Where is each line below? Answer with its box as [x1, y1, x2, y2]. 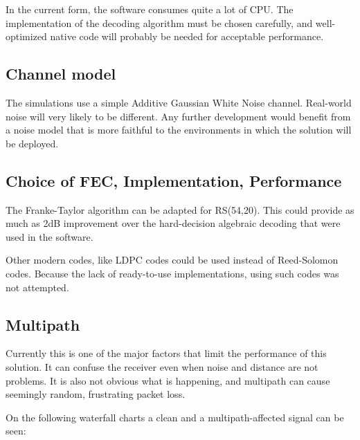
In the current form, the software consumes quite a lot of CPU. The [6, 2, 294, 16]
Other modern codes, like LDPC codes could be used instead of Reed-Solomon [6, 253, 339, 267]
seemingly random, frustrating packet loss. [6, 387, 186, 401]
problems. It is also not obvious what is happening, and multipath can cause [6, 373, 330, 387]
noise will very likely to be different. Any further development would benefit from [6, 109, 351, 123]
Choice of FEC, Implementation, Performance [6, 169, 342, 191]
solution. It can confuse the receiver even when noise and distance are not [6, 359, 318, 374]
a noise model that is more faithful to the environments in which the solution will [6, 122, 352, 137]
